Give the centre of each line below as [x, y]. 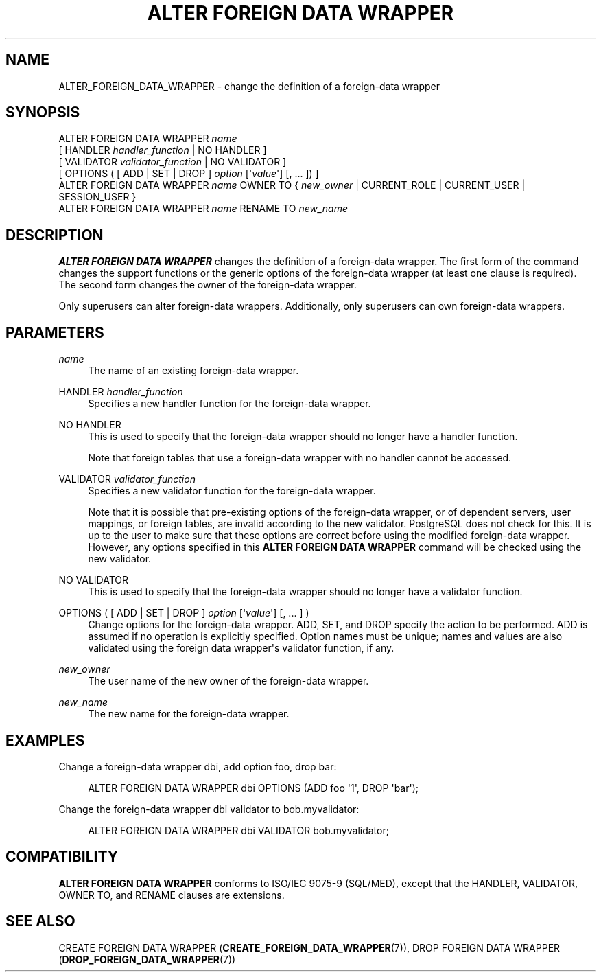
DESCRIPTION [55, 235]
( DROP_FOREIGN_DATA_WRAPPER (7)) [147, 959]
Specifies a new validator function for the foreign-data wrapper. [232, 491]
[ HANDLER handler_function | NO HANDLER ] [163, 150]
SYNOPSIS [43, 113]
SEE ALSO [40, 921]
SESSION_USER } [97, 197]
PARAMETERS [55, 332]
